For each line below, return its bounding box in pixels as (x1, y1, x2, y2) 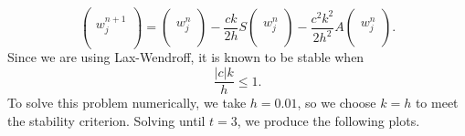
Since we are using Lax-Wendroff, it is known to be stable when (7, 47, 365, 67)
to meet (415, 93, 459, 112)
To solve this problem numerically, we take (7, 93, 247, 112)
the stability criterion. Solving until (7, 110, 206, 130)
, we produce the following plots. (237, 110, 420, 130)
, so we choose (297, 93, 376, 112)
